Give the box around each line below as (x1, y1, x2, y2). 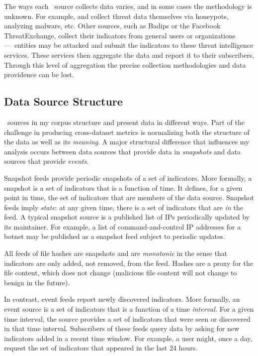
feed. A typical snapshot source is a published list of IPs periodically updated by (4, 212, 250, 222)
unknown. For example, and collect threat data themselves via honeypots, (4, 10, 229, 21)
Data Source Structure (4, 94, 123, 109)
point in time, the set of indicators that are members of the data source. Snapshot (4, 192, 254, 203)
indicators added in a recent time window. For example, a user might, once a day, (4, 333, 253, 343)
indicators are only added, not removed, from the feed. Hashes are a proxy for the (4, 257, 254, 268)
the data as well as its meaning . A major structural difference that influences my (4, 136, 250, 147)
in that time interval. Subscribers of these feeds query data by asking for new (4, 323, 240, 334)
